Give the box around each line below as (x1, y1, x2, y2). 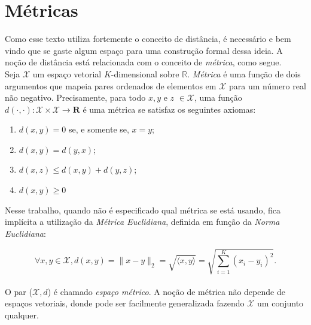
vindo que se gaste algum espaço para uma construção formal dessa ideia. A (5, 44, 283, 56)
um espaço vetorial (32, 67, 102, 80)
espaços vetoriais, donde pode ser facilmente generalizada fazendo (5, 297, 245, 309)
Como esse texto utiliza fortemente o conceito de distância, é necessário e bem (5, 32, 291, 45)
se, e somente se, (68, 123, 129, 136)
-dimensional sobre (111, 67, 179, 80)
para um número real (229, 79, 306, 92)
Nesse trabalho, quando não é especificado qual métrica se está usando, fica (5, 203, 280, 216)
